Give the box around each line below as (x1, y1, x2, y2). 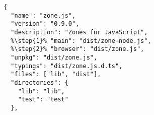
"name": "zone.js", (11, 12, 76, 19)
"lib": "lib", (18, 87, 65, 95)
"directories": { (11, 79, 68, 86)
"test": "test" (18, 96, 68, 103)
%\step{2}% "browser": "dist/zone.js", (11, 45, 144, 53)
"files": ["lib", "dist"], (11, 71, 101, 78)
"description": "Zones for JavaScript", (11, 28, 148, 36)
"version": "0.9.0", (11, 20, 80, 28)
